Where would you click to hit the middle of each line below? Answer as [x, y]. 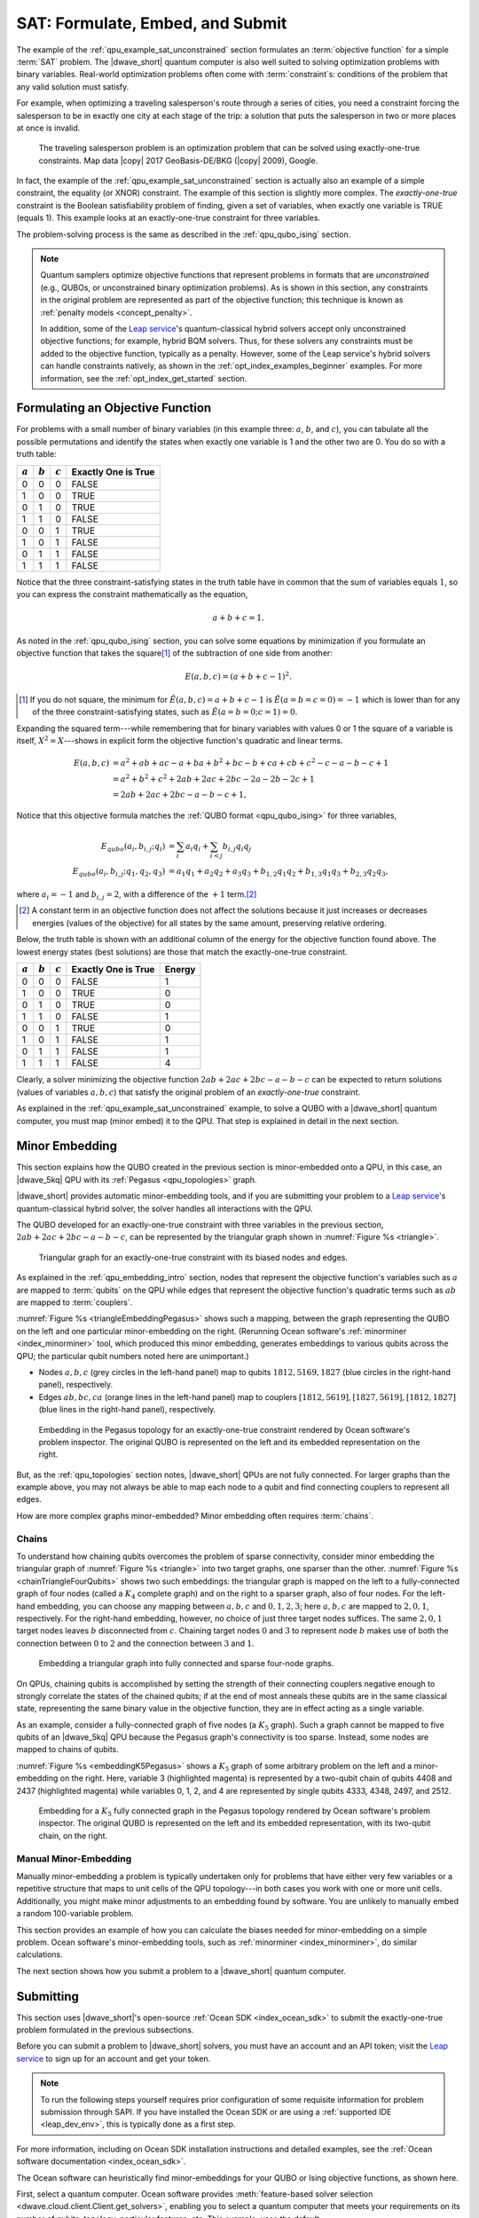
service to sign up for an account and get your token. [114, 2058]
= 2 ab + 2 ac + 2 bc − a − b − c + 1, [180, 794]
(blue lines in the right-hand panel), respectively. [127, 1410]
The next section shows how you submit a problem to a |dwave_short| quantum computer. [181, 1970]
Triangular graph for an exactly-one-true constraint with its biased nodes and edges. [193, 1257]
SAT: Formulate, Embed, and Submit [152, 23]
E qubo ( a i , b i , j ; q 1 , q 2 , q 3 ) [119, 872]
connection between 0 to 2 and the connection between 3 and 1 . [135, 1643]
